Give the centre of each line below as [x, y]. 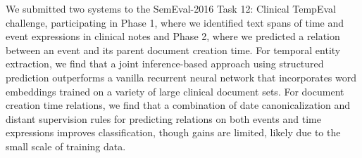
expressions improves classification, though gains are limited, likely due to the [173, 132]
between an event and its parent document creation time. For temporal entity [173, 50]
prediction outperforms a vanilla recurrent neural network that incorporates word [181, 77]
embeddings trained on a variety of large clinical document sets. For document [175, 91]
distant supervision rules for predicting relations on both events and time [163, 118]
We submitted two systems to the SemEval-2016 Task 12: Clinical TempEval [171, 8]
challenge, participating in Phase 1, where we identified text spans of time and [175, 22]
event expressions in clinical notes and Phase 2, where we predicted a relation [173, 36]
